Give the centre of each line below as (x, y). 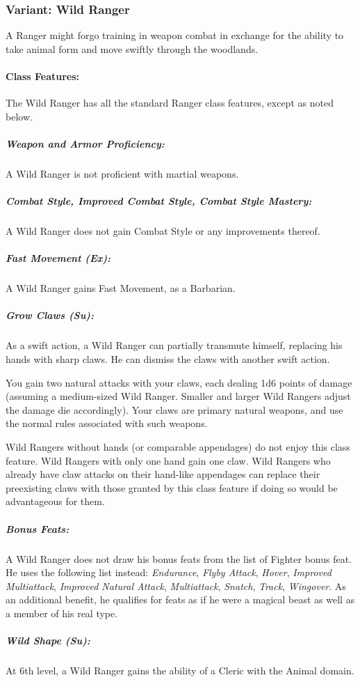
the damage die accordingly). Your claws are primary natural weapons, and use (174, 409)
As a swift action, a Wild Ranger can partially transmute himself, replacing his (174, 345)
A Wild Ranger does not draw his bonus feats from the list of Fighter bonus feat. (179, 558)
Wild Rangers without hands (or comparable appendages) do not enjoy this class (178, 446)
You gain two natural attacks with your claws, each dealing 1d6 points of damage (179, 382)
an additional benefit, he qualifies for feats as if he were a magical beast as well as (180, 599)
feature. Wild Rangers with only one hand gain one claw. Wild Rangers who (168, 460)
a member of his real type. (62, 613)
